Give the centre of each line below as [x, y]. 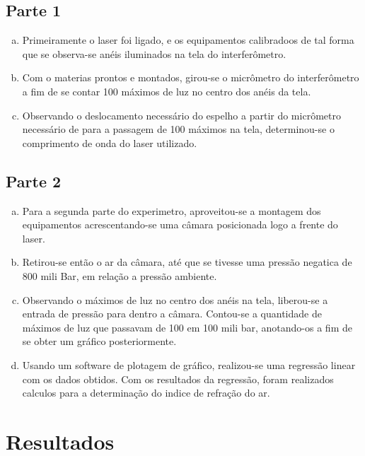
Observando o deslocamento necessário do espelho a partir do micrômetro [181, 115]
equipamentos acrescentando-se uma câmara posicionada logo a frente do [180, 224]
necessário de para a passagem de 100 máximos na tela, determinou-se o [178, 129]
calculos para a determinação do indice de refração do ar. [146, 393]
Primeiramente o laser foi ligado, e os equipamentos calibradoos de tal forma [188, 40]
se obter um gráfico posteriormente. [99, 341]
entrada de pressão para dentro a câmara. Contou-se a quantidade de [172, 314]
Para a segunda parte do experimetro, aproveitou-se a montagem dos [172, 210]
